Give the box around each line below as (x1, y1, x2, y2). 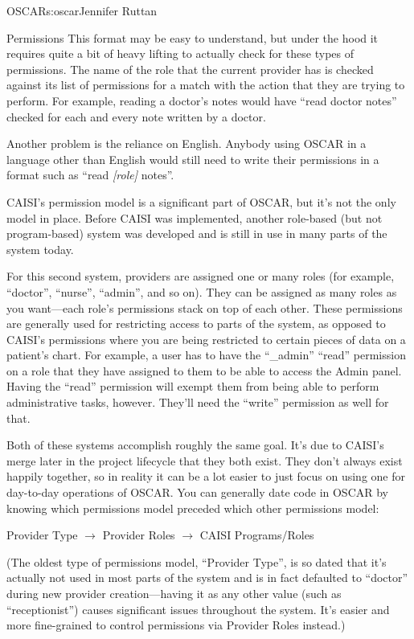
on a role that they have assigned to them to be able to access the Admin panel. (6, 362, 402, 379)
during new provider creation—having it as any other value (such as (6, 585, 342, 601)
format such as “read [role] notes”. (6, 166, 174, 183)
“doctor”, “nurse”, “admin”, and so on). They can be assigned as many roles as (6, 283, 397, 300)
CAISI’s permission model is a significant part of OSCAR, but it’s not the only (6, 193, 396, 210)
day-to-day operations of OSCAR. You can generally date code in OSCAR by (6, 484, 389, 501)
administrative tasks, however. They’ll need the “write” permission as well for (6, 394, 389, 411)
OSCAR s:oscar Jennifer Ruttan (6, 2, 158, 18)
